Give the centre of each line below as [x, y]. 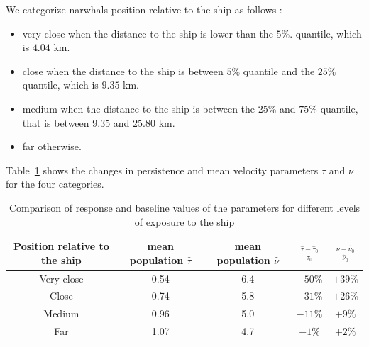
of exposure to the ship [184, 221]
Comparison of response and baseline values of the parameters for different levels [184, 207]
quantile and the [279, 70]
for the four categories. [55, 184]
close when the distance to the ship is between [123, 70]
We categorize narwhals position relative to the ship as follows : [144, 9]
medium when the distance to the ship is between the [139, 108]
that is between [56, 122]
